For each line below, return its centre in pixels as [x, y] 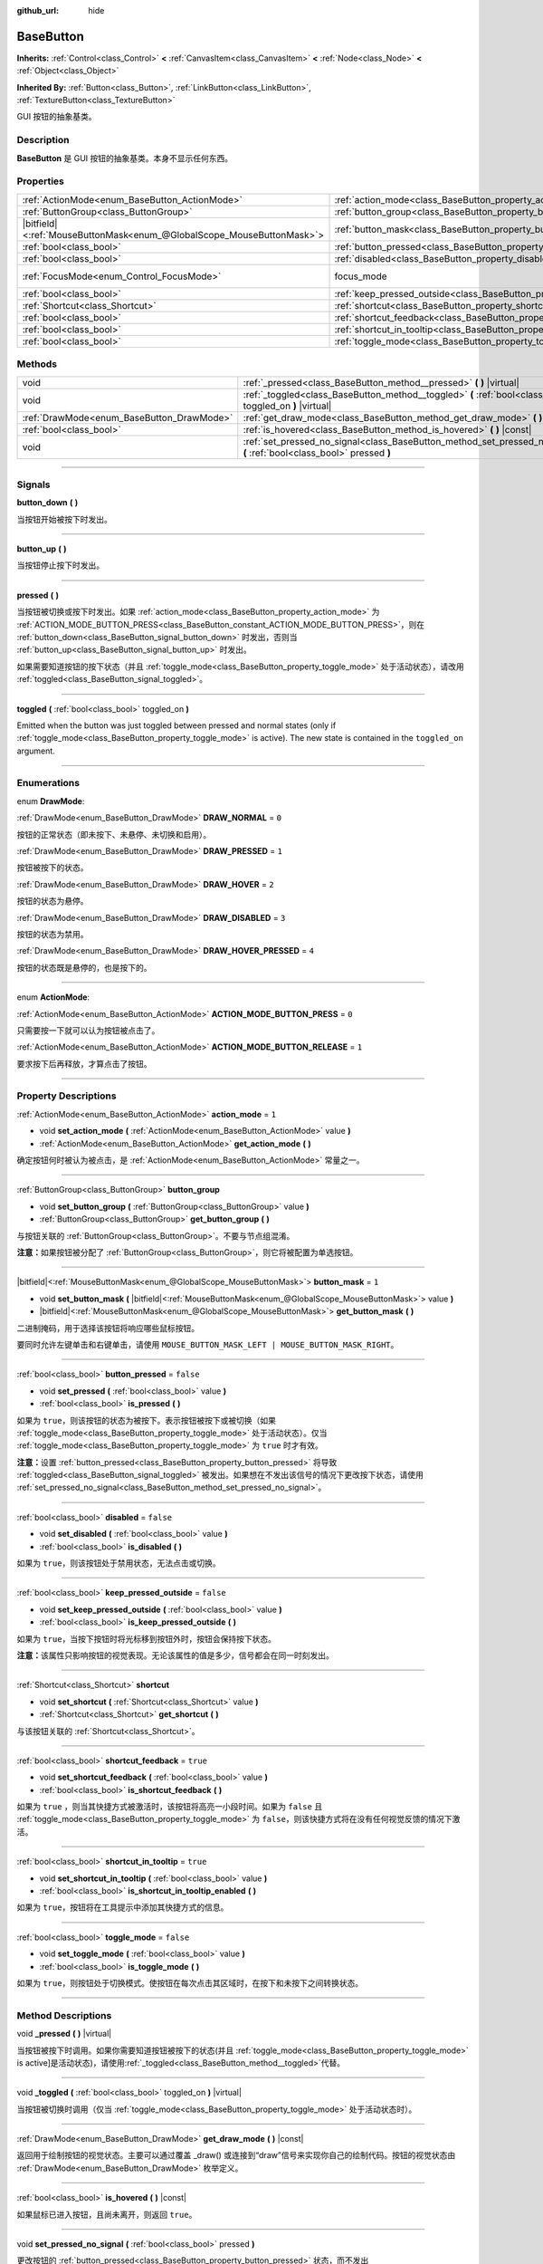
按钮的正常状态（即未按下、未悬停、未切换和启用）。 [114, 834]
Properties [41, 181]
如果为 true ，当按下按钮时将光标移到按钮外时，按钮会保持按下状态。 [146, 1638]
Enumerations [48, 783]
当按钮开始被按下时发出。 [64, 519]
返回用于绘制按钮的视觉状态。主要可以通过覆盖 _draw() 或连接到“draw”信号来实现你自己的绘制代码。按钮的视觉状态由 [236, 2155]
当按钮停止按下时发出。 [60, 565]
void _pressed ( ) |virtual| [64, 2034]
